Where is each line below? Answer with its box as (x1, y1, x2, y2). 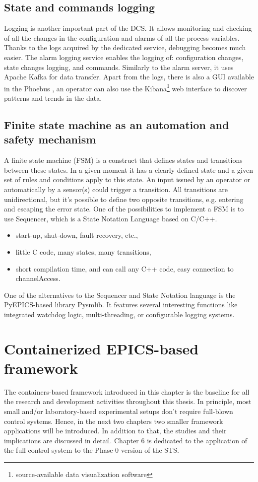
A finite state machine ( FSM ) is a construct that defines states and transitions (4, 155, 243, 165)
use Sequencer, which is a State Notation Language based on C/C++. (4, 213, 217, 223)
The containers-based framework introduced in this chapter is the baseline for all (4, 386, 250, 397)
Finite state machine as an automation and (4, 117, 229, 132)
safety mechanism (4, 132, 96, 147)
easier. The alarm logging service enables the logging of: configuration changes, (4, 52, 244, 62)
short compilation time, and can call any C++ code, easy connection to (15, 263, 234, 274)
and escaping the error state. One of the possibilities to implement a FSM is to (4, 204, 244, 214)
